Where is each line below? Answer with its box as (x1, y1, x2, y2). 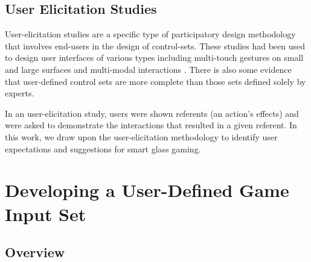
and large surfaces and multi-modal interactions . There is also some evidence (5, 63, 292, 75)
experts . (5, 87, 34, 99)
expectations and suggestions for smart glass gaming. (5, 142, 201, 155)
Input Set (5, 201, 86, 226)
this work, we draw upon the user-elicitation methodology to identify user (5, 130, 278, 143)
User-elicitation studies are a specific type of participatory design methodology (5, 28, 296, 40)
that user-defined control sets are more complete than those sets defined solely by (5, 75, 306, 87)
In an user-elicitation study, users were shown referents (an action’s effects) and (5, 107, 299, 119)
